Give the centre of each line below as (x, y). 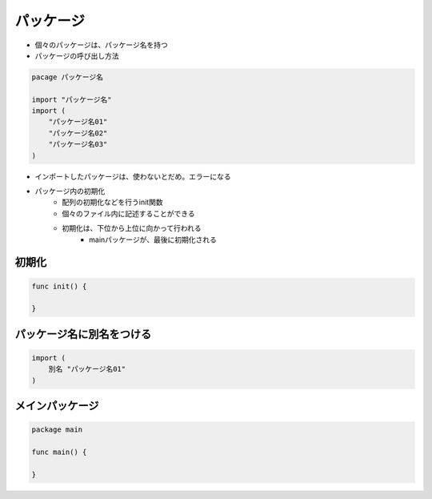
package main (57, 430)
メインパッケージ (57, 406)
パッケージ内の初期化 (70, 191)
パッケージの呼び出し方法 (77, 55)
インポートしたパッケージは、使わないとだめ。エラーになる (133, 176)
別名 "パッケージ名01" (87, 369)
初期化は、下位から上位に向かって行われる (132, 228)
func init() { (59, 286)
